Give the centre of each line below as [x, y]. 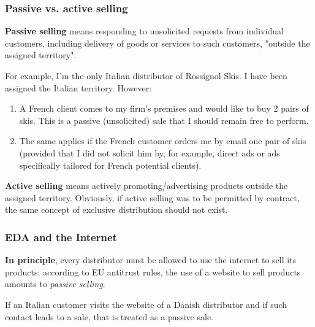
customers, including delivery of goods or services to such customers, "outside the [157, 43]
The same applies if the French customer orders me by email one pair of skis [163, 141]
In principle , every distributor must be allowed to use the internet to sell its [151, 260]
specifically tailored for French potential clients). [110, 165]
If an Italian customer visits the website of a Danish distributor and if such [146, 304]
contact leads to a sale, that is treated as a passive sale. [109, 316]
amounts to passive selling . [55, 284]
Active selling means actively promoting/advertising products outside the [146, 186]
